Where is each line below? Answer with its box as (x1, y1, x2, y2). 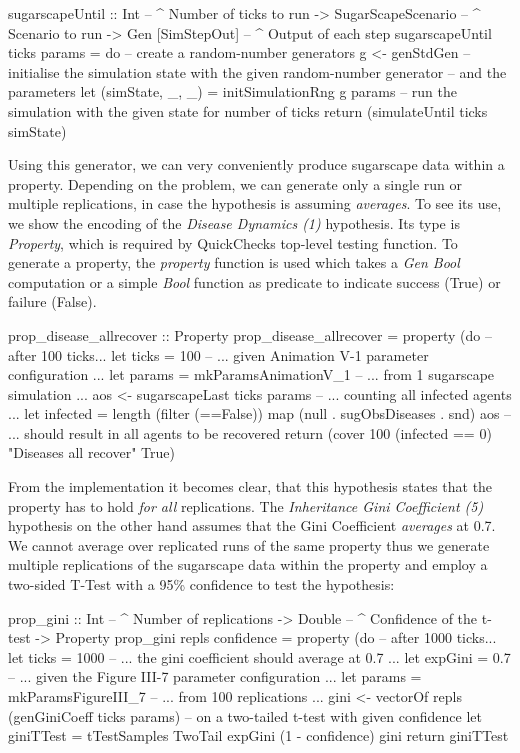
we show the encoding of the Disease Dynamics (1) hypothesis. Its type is (8, 212, 460, 233)
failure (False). (8, 291, 97, 312)
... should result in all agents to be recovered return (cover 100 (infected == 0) (8, 422, 492, 443)
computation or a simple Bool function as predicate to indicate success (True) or (8, 271, 501, 292)
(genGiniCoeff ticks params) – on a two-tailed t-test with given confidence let (8, 705, 482, 726)
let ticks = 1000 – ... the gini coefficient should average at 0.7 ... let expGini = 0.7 (8, 646, 511, 667)
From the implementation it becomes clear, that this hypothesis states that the (8, 476, 493, 497)
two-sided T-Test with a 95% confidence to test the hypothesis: (8, 574, 395, 595)
